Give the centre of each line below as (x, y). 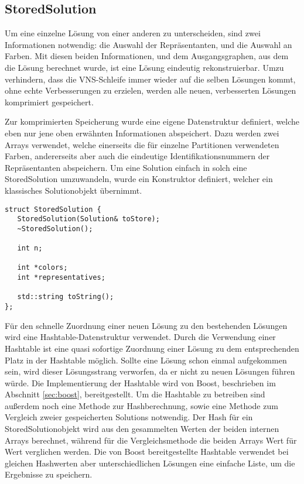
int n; (30, 248)
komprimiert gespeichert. (49, 102)
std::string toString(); (66, 297)
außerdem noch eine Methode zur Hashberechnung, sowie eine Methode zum (141, 405)
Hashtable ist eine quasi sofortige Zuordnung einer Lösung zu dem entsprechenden (152, 348)
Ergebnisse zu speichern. (49, 474)
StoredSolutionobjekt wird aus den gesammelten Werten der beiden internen (142, 429)
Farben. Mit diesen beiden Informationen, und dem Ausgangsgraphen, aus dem (147, 56)
